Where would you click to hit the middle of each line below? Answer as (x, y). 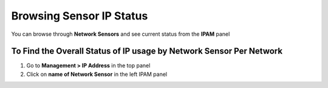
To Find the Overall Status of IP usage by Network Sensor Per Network (147, 51)
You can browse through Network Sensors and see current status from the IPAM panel (121, 34)
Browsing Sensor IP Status (80, 16)
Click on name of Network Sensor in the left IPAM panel (97, 74)
